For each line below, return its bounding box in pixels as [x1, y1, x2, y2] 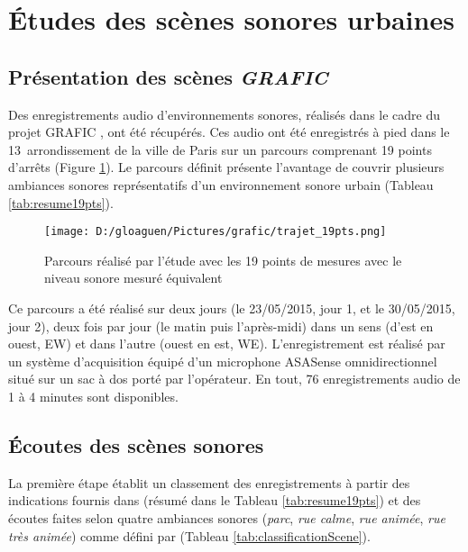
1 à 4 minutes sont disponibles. [8, 386, 179, 405]
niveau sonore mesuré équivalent [44, 268, 223, 287]
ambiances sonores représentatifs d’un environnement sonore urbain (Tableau [8, 175, 434, 194]
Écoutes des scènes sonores [8, 430, 264, 458]
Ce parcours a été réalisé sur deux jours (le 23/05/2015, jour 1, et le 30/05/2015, [8, 298, 455, 317]
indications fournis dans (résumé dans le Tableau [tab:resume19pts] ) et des [8, 491, 421, 510]
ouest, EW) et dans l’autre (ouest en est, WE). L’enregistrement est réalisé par [8, 334, 445, 353]
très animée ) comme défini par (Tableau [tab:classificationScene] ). [8, 526, 371, 545]
